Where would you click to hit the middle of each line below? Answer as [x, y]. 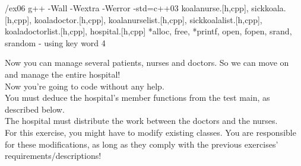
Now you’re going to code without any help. [85, 86]
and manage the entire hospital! [63, 74]
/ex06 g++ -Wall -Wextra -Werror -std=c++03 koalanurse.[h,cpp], [127, 8]
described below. [35, 109]
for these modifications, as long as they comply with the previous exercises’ [142, 144]
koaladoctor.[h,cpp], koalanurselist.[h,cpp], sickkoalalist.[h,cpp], [148, 19]
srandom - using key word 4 [55, 42]
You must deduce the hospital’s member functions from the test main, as [137, 98]
